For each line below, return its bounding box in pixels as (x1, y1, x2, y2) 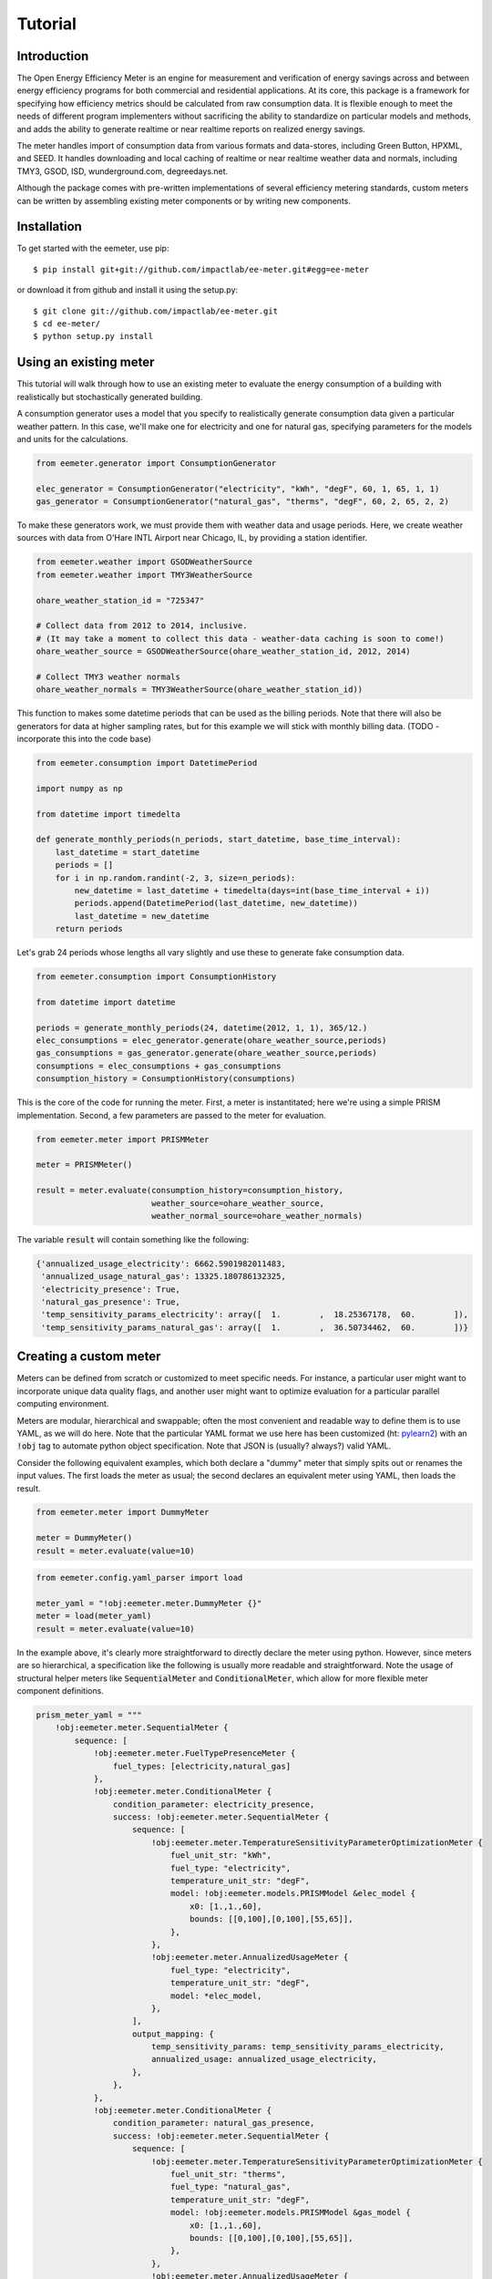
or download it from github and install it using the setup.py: (16, 284, 239, 295)
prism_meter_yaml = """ (36, 1709, 143, 1720)
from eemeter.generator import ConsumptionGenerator (36, 458, 277, 469)
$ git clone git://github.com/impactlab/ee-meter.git (33, 305, 278, 316)
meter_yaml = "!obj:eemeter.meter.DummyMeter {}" (36, 1598, 262, 1609)
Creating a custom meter (16, 1349, 161, 1365)
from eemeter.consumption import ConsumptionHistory (36, 972, 277, 982)
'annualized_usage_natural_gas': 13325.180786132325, (41, 1272, 286, 1282)
